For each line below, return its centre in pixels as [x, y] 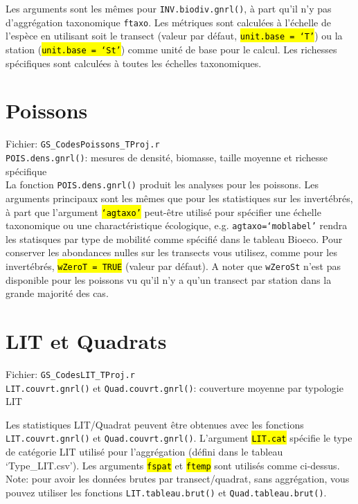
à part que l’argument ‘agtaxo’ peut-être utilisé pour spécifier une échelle [163, 211]
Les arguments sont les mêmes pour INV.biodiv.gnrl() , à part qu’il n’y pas [169, 8]
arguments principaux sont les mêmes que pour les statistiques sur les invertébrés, [179, 198]
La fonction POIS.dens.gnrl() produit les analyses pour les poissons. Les [162, 184]
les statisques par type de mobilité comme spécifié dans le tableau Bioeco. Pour [174, 238]
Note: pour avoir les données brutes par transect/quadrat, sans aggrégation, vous [178, 479]
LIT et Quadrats [86, 341]
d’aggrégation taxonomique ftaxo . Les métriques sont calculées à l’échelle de [168, 22]
